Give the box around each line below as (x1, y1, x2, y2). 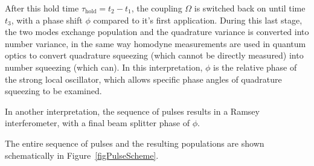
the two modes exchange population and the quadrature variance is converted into (5, 25, 309, 38)
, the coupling (131, 2, 182, 14)
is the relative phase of (213, 60, 297, 73)
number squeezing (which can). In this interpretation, (5, 60, 203, 73)
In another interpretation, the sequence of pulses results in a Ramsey (5, 104, 260, 117)
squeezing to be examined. (5, 85, 102, 97)
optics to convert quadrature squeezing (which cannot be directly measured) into (5, 49, 304, 62)
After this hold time (5, 2, 79, 14)
